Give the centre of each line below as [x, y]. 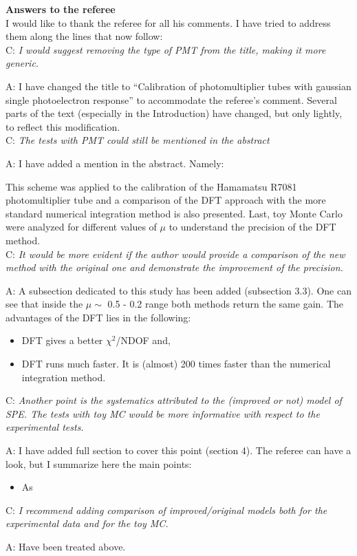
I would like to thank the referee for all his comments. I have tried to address [168, 22]
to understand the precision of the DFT [252, 227]
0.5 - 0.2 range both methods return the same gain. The [225, 304]
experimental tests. [45, 427]
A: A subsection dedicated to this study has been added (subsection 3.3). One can [178, 290]
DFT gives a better [62, 340]
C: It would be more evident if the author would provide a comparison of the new [175, 254]
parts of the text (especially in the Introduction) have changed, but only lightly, [174, 113]
